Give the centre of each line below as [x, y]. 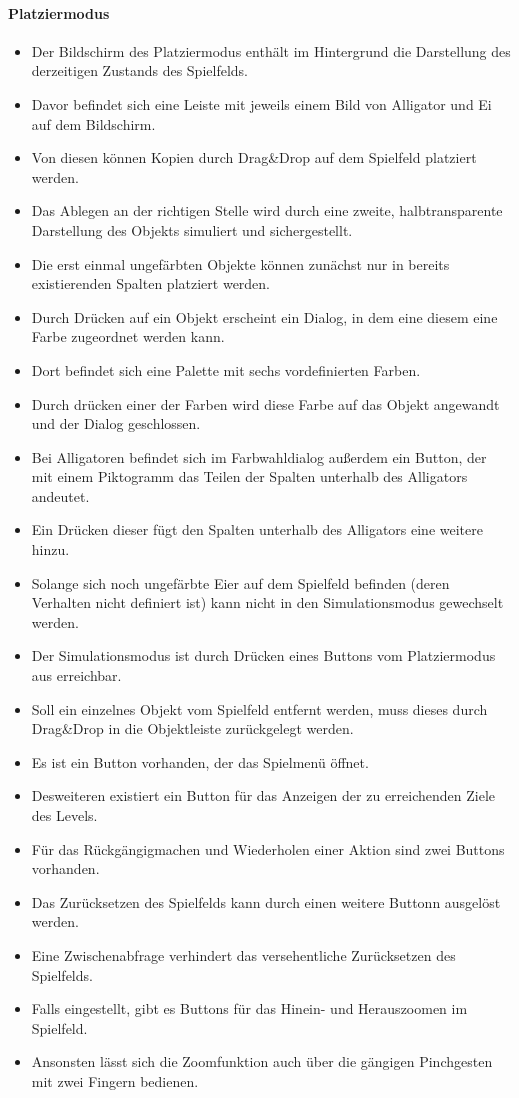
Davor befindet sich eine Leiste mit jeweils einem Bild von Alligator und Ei [261, 103]
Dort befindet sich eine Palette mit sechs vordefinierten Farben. [226, 369]
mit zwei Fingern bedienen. [115, 1080]
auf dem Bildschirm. [93, 123]
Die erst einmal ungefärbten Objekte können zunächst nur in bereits [240, 263]
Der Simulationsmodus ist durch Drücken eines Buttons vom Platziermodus [263, 655]
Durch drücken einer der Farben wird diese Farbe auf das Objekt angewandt [265, 403]
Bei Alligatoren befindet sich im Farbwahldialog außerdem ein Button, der [259, 456]
